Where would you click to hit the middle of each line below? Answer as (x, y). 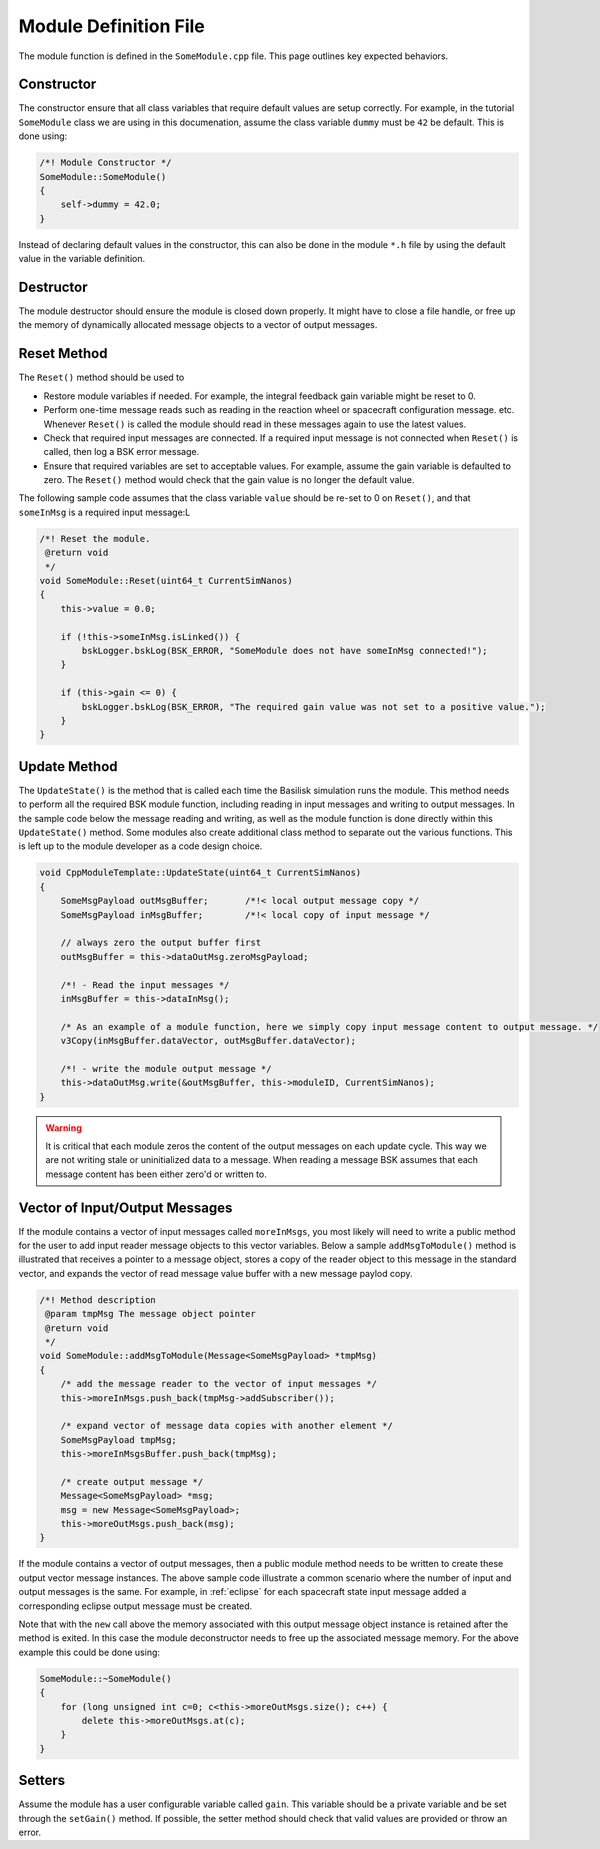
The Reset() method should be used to (101, 377)
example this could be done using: (89, 1652)
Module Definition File (111, 26)
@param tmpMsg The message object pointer (151, 1314)
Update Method (68, 766)
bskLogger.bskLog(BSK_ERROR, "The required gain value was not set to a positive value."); (313, 706)
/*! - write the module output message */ (166, 1068)
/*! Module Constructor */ (105, 163)
